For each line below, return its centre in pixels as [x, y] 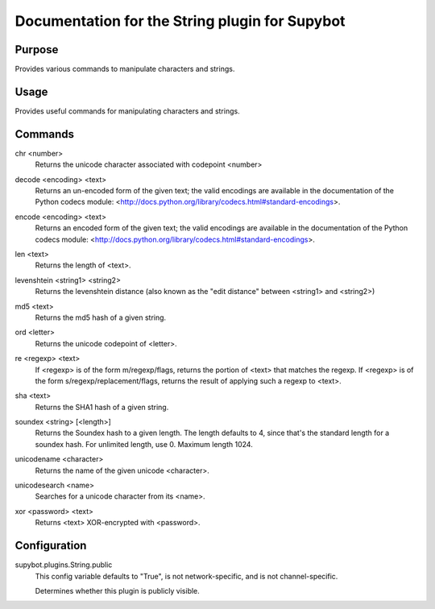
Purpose [37, 50]
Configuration [51, 546]
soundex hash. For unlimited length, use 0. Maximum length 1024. [144, 444]
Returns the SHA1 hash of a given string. [102, 407]
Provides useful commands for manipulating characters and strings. [128, 111]
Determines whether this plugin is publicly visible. [118, 590]
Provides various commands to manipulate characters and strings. [125, 69]
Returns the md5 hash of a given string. [101, 317]
